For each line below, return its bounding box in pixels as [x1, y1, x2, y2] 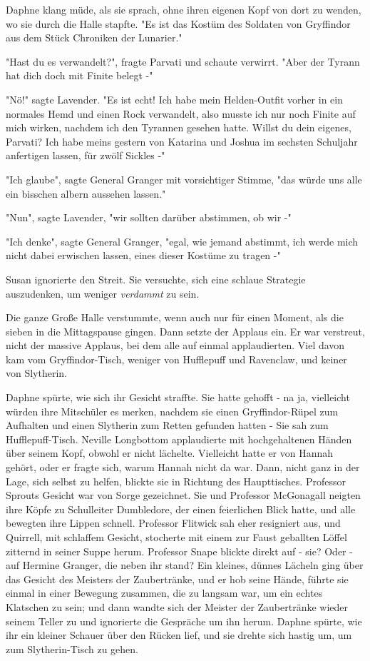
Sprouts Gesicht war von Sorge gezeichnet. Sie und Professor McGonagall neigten [6, 488, 361, 503]
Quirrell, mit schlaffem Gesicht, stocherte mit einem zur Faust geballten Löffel [6, 530, 347, 544]
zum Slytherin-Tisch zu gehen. [6, 641, 139, 656]
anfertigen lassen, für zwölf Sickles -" [6, 148, 165, 163]
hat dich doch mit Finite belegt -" [6, 68, 153, 83]
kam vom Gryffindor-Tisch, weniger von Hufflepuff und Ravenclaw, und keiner [6, 351, 347, 366]
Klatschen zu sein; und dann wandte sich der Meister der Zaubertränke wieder [6, 599, 349, 614]
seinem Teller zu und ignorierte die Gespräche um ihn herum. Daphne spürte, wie [6, 613, 362, 628]
